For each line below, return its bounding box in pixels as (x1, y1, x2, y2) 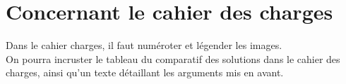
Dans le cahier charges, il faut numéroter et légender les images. (6, 38, 282, 52)
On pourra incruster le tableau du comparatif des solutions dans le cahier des (6, 51, 340, 66)
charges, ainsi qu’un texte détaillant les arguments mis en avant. (6, 65, 284, 80)
